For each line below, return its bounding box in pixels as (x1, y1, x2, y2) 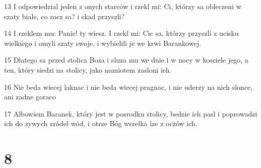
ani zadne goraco (4, 91, 56, 102)
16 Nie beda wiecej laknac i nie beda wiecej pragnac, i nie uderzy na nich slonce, (4, 81, 253, 92)
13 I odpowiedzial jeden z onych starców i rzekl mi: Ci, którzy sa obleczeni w (4, 1, 241, 11)
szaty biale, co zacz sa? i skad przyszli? (4, 11, 125, 21)
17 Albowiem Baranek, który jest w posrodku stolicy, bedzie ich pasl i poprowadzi (4, 108, 257, 119)
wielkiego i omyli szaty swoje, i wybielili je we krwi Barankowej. (4, 37, 201, 48)
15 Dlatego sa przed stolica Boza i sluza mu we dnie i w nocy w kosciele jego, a (4, 54, 248, 65)
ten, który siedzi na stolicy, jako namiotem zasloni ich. (4, 64, 172, 75)
